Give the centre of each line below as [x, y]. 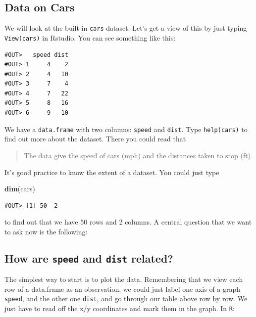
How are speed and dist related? [89, 258]
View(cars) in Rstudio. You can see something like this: [90, 37]
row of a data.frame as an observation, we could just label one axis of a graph [123, 289]
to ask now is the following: [46, 231]
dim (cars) [20, 189]
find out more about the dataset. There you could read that [95, 139]
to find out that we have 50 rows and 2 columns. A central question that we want [128, 222]
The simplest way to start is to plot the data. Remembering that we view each [124, 279]
